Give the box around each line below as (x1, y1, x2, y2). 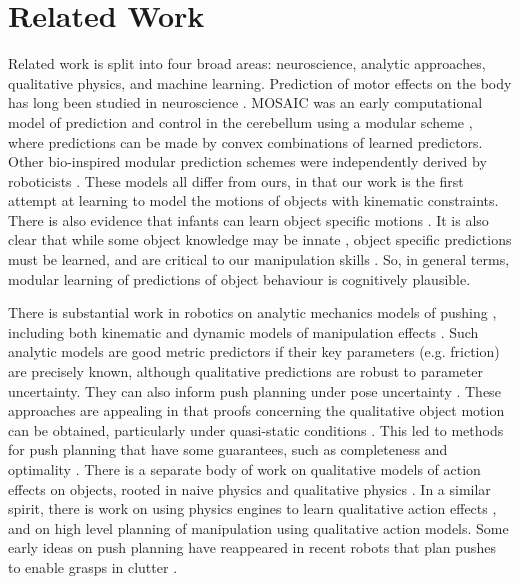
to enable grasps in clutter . (8, 556, 178, 577)
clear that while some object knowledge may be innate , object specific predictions (8, 229, 512, 250)
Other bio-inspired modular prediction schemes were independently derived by (8, 151, 487, 172)
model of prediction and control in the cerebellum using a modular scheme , (8, 111, 473, 132)
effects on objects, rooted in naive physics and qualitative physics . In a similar (8, 478, 491, 499)
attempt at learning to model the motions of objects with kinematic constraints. (8, 190, 499, 211)
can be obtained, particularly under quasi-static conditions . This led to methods (8, 419, 504, 440)
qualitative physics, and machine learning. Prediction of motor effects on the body (8, 72, 512, 93)
